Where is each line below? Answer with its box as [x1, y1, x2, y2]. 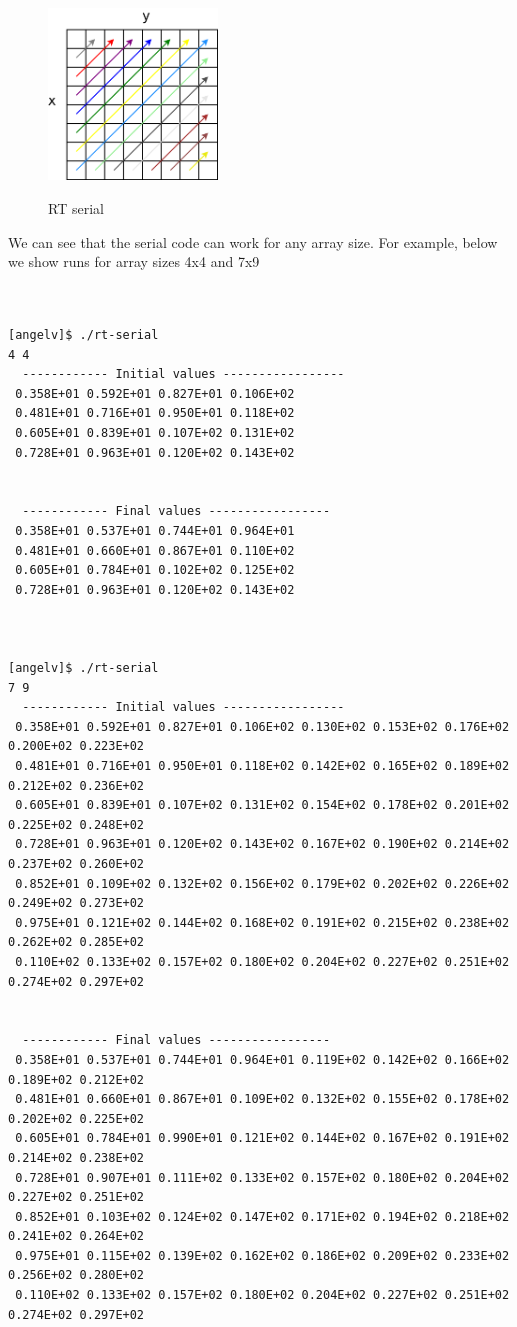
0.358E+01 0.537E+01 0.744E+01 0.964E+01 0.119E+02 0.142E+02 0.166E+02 [15, 1052, 510, 1067]
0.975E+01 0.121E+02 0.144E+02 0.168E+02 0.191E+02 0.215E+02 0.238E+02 [15, 915, 510, 930]
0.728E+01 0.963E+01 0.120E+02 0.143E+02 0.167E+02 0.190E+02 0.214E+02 [15, 837, 510, 852]
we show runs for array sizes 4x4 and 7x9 [8, 251, 260, 272]
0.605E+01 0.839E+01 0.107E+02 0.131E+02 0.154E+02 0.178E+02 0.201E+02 [15, 798, 510, 813]
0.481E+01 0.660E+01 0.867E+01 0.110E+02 [15, 543, 295, 558]
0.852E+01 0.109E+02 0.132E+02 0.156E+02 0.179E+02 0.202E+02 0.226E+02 [15, 876, 510, 891]
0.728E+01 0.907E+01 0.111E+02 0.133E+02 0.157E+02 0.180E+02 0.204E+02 [15, 1170, 510, 1185]
